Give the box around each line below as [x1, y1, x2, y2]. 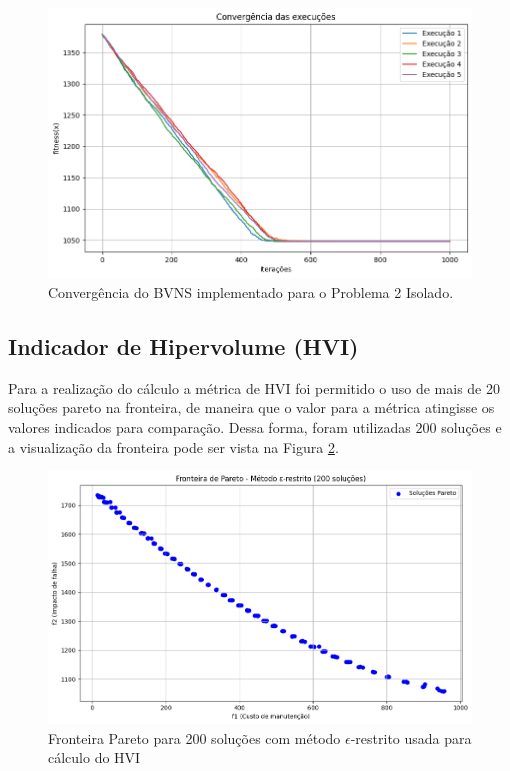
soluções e [441, 417, 502, 438]
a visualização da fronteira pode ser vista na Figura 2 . [8, 436, 339, 457]
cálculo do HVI [48, 747, 141, 768]
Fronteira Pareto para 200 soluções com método [48, 727, 341, 748]
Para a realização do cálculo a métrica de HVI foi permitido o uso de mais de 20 [8, 377, 501, 398]
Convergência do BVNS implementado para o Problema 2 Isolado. [48, 282, 454, 303]
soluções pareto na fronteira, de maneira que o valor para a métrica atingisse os [8, 397, 495, 418]
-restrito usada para [350, 727, 472, 748]
